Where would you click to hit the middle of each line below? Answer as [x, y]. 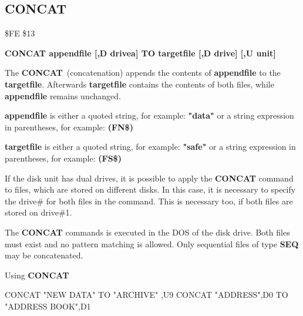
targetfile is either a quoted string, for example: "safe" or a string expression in [150, 147]
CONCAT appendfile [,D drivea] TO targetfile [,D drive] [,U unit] [140, 53]
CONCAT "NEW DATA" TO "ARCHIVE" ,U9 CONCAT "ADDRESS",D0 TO [147, 295]
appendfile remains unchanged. [63, 95]
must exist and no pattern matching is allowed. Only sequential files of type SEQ [152, 243]
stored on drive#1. [38, 212]
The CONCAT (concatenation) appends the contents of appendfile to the [143, 73]
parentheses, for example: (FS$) [63, 158]
